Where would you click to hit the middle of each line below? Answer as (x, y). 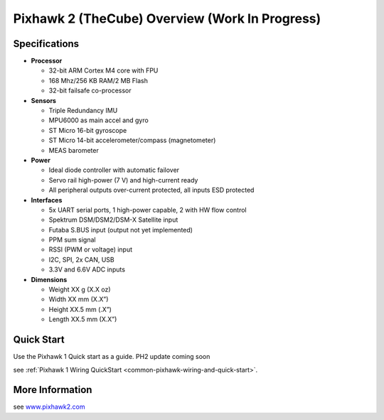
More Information (53, 390)
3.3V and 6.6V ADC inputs (87, 269)
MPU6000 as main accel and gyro (98, 120)
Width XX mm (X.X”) (79, 299)
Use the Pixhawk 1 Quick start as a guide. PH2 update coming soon (112, 357)
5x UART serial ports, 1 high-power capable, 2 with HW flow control (148, 210)
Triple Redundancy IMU (83, 111)
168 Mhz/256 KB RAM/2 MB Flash (98, 80)
